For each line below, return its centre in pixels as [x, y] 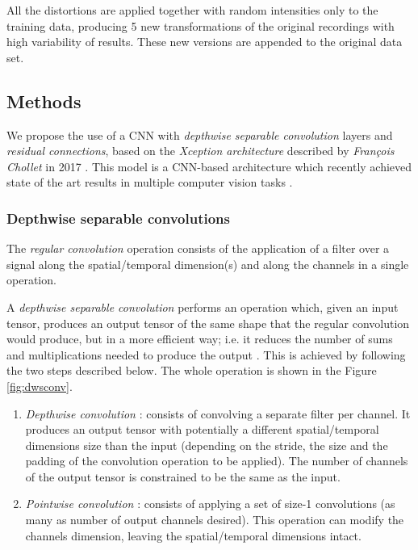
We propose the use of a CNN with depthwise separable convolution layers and [200, 134]
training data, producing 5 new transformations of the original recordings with [201, 25]
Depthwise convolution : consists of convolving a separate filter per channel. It [218, 413]
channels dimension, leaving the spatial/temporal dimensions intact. [193, 535]
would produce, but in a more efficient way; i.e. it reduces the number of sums [200, 339]
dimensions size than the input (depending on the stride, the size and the [207, 445]
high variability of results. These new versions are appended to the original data [205, 42]
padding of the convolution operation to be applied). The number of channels [217, 461]
